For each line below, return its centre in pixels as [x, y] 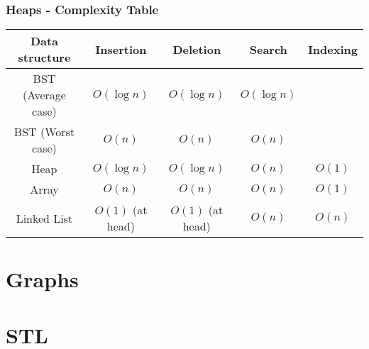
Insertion [121, 49]
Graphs [42, 279]
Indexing [332, 49]
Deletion [197, 49]
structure [44, 57]
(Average [44, 95]
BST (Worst [44, 132]
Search [268, 49]
